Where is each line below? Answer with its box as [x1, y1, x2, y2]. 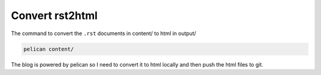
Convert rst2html [11, 9, 98, 22]
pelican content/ [23, 45, 74, 52]
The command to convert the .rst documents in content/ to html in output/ [11, 30, 196, 37]
